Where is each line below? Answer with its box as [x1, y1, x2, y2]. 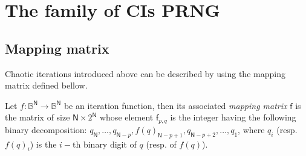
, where [238, 123, 265, 136]
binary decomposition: [5, 123, 87, 136]
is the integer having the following [170, 111, 296, 123]
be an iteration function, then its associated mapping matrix [63, 99, 287, 111]
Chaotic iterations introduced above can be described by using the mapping [5, 67, 285, 80]
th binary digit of [73, 137, 137, 150]
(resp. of [146, 137, 177, 150]
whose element [99, 111, 154, 123]
